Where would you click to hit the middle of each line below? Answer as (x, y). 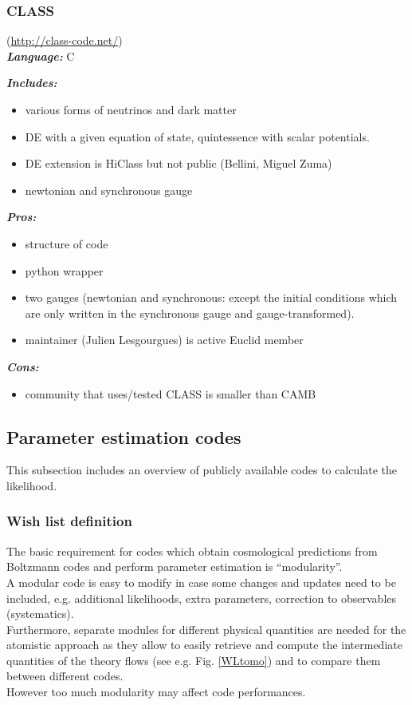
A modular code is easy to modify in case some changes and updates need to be (201, 582)
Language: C (41, 55)
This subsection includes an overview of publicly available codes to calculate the (202, 470)
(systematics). (40, 614)
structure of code (67, 243)
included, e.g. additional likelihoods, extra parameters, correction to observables (202, 598)
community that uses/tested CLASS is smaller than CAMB (171, 393)
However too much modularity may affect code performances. (156, 692)
